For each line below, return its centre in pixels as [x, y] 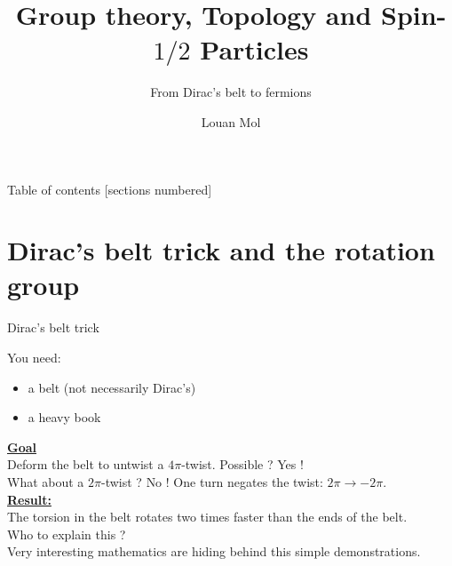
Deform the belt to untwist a [86, 464]
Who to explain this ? [67, 534]
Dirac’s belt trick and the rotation [221, 250]
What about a [46, 481]
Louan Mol [231, 121]
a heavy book [64, 417]
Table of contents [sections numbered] [110, 189]
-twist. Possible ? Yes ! [242, 464]
